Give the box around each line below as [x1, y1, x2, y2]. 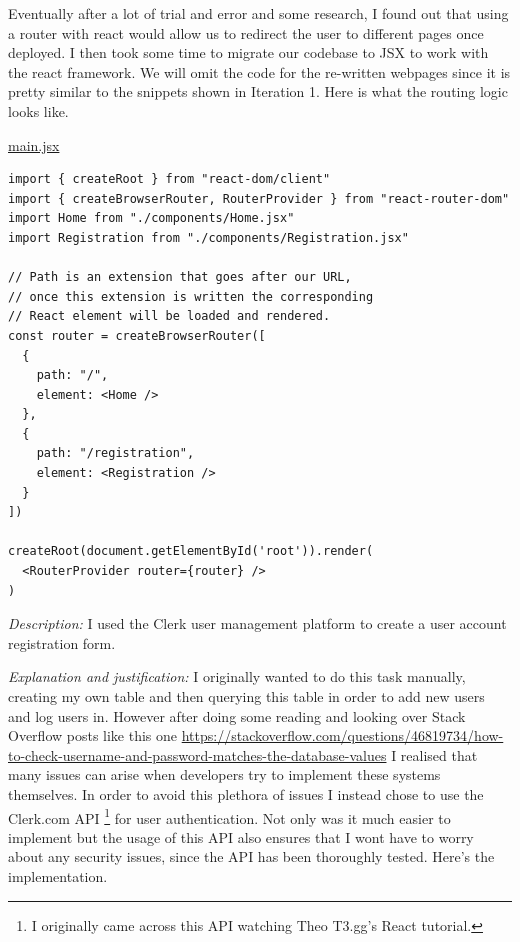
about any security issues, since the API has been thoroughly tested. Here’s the [8, 846, 495, 867]
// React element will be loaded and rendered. [8, 309, 331, 324]
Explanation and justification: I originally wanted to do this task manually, [8, 666, 466, 687]
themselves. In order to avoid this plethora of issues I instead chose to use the [8, 783, 484, 804]
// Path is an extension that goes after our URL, [8, 270, 352, 285]
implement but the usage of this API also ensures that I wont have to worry [8, 826, 474, 847]
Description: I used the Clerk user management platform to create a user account [8, 613, 507, 634]
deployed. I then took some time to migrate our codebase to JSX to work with [8, 42, 489, 63]
